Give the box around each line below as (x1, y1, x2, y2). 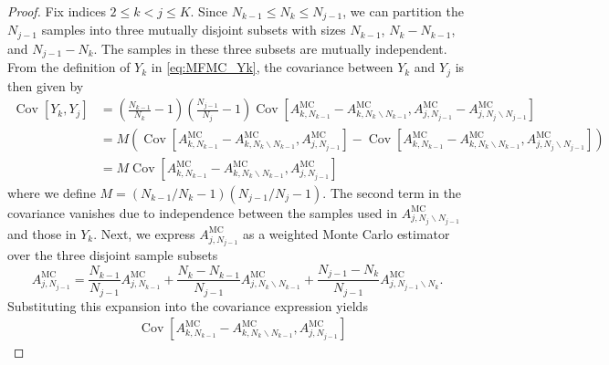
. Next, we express (93, 224, 195, 243)
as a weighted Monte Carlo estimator (243, 224, 450, 243)
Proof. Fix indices (7, 2, 106, 20)
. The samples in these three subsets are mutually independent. (93, 38, 447, 57)
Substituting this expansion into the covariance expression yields (7, 296, 368, 315)
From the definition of (7, 57, 131, 77)
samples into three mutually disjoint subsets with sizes (41, 20, 346, 39)
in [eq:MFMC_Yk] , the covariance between (151, 57, 394, 77)
